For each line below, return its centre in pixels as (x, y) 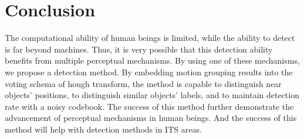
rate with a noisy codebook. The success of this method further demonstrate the (149, 106)
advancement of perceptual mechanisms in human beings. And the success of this (151, 118)
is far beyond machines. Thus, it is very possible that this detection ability (139, 49)
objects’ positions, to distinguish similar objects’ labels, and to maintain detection (152, 95)
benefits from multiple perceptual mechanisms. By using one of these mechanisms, (152, 60)
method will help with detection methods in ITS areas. (103, 129)
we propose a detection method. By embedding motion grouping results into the (149, 72)
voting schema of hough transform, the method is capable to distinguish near (143, 83)
